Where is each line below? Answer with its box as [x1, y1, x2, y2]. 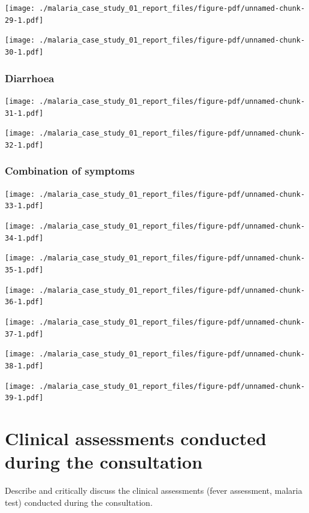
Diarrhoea [5, 70, 54, 85]
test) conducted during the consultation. [5, 496, 153, 508]
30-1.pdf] [5, 47, 44, 56]
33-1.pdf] [5, 202, 44, 211]
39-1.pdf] [5, 394, 44, 403]
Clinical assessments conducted [5, 426, 266, 451]
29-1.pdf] [5, 16, 44, 25]
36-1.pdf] [5, 298, 44, 307]
